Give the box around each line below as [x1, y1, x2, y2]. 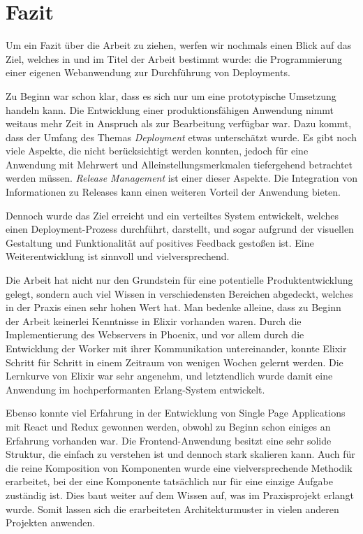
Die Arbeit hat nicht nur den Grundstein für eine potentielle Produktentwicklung [6, 273, 353, 287]
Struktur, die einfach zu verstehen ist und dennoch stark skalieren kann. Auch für [6, 447, 355, 461]
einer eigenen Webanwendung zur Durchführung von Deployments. [6, 65, 290, 80]
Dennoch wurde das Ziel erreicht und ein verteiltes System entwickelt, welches [6, 208, 339, 222]
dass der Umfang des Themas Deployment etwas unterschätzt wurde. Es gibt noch [6, 129, 357, 144]
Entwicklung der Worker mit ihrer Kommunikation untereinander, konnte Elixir [6, 341, 347, 355]
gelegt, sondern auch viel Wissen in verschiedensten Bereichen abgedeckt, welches [6, 286, 353, 301]
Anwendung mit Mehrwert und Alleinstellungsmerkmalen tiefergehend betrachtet [6, 157, 353, 171]
